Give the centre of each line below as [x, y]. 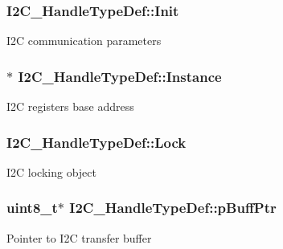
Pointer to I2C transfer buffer [79, 237]
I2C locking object [51, 171]
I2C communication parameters [84, 41]
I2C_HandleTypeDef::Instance [120, 76]
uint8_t [32, 208]
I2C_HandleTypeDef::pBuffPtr [173, 208]
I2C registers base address [70, 106]
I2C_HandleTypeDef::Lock [96, 142]
